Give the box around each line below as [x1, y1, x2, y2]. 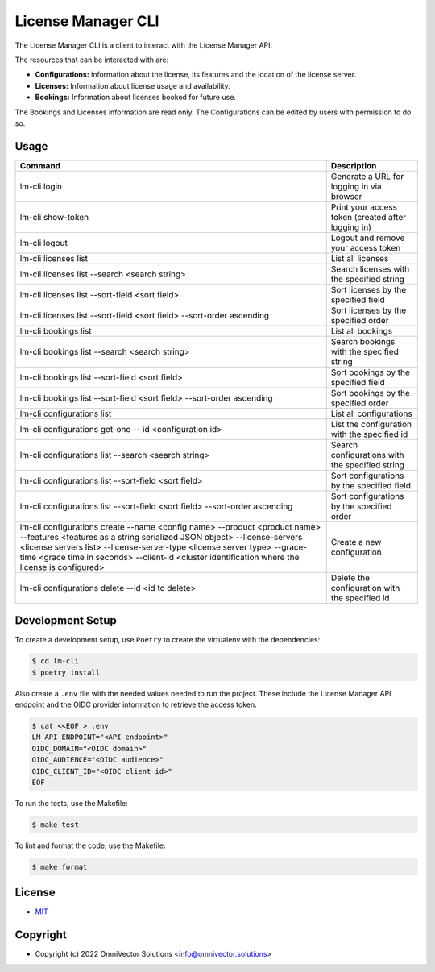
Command [19, 160, 60, 171]
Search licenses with [330, 263, 410, 274]
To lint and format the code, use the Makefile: [14, 841, 166, 850]
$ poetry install [31, 667, 101, 677]
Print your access [330, 201, 398, 213]
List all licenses [330, 252, 389, 264]
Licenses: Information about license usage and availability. [35, 81, 231, 90]
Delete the [330, 572, 371, 584]
